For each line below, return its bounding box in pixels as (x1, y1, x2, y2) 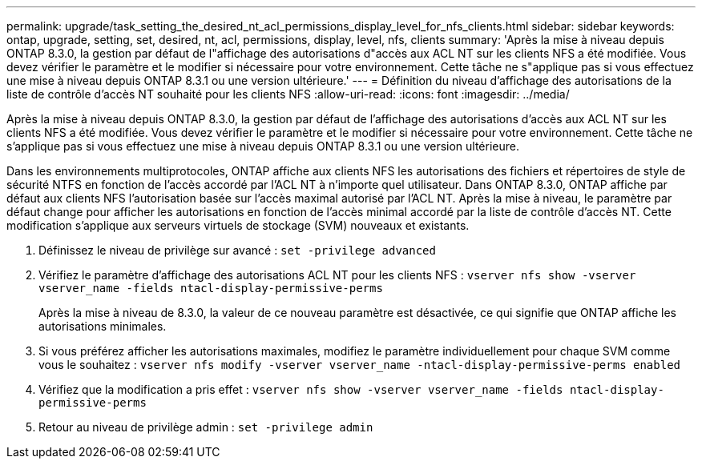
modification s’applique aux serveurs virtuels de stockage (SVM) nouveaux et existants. (6, 218, 470, 232)
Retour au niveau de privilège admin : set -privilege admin (38, 420, 373, 434)
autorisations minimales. (38, 319, 167, 333)
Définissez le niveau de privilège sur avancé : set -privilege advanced (38, 243, 436, 257)
